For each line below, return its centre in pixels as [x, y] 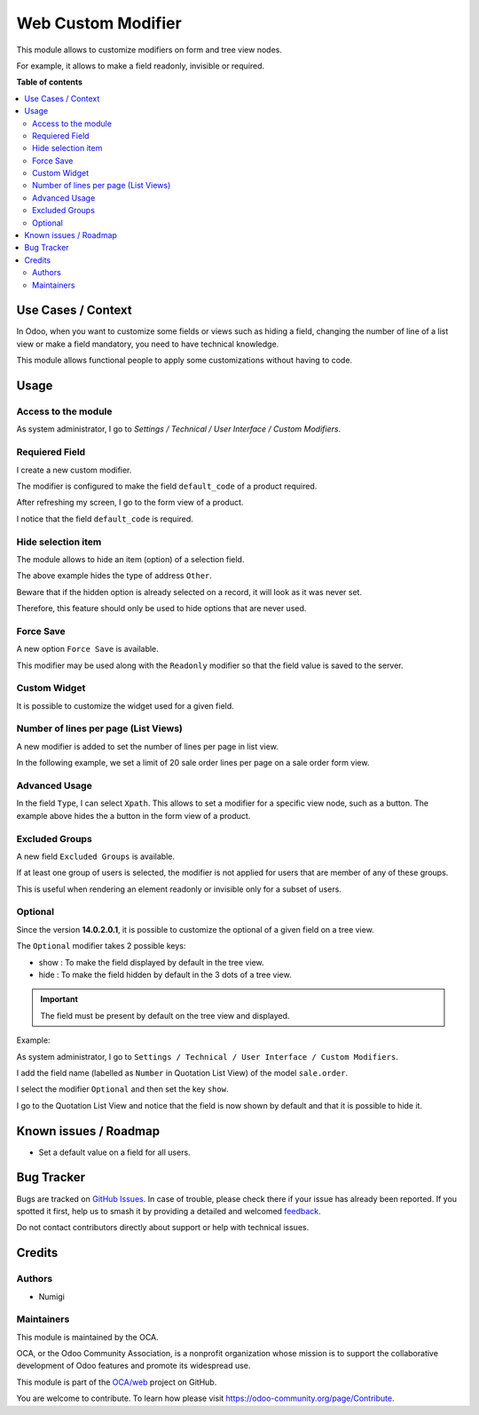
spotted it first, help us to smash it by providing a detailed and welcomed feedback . [169, 1211]
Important [59, 999]
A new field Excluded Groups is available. [96, 856]
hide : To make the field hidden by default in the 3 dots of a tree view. [165, 975]
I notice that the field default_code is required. [105, 519]
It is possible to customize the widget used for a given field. [125, 705]
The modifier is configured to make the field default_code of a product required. [167, 486]
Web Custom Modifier [99, 23]
